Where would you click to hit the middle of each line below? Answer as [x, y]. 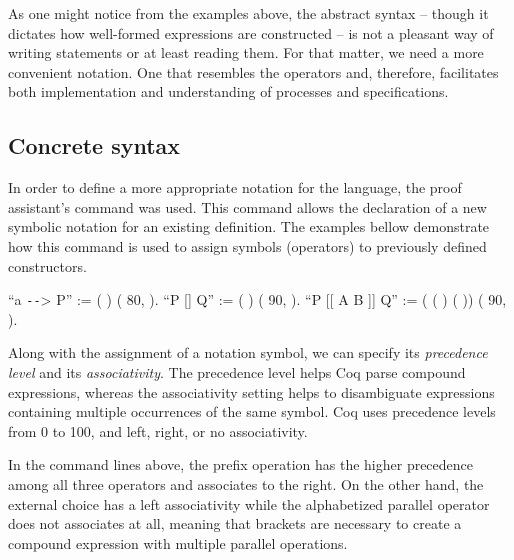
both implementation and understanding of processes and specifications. [228, 91]
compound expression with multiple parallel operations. [178, 542]
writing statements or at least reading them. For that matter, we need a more [246, 52]
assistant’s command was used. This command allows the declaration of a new [247, 206]
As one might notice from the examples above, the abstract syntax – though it [248, 13]
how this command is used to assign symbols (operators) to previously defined [247, 245]
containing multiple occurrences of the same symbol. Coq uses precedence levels [252, 411]
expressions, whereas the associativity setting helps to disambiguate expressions [251, 391]
